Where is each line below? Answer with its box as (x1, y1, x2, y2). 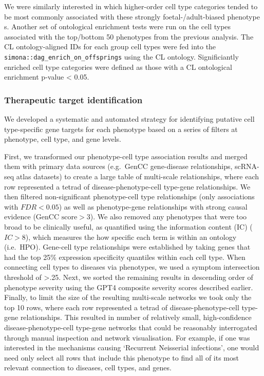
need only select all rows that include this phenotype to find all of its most (4, 352, 239, 363)
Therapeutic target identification (4, 93, 143, 106)
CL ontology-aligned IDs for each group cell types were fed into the (4, 41, 216, 52)
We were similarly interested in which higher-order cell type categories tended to (4, 1, 258, 11)
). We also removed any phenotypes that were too (90, 211, 247, 222)
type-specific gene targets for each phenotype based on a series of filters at (4, 123, 238, 134)
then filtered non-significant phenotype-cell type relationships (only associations (4, 191, 255, 202)
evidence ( (4, 211, 36, 222)
